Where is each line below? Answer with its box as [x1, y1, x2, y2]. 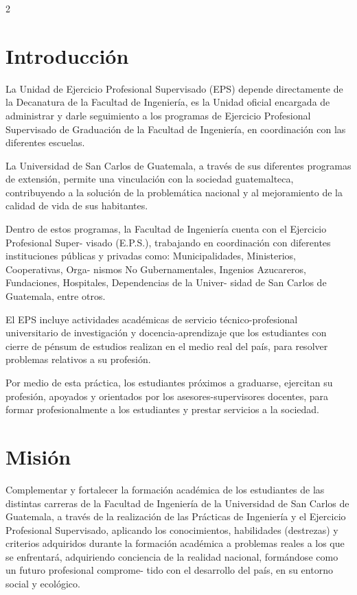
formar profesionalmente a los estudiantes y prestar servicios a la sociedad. [5, 402, 319, 417]
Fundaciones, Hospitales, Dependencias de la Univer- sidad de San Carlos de [5, 275, 327, 290]
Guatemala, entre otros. [5, 289, 106, 303]
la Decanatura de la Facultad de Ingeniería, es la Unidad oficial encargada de [5, 95, 330, 109]
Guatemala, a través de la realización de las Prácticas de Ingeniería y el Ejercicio [5, 509, 346, 524]
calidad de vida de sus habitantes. [5, 198, 148, 213]
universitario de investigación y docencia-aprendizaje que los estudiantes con [5, 325, 327, 340]
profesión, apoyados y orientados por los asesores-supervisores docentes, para [5, 388, 329, 403]
